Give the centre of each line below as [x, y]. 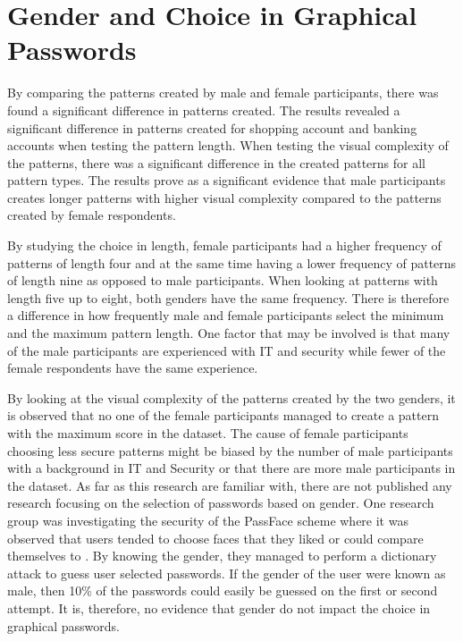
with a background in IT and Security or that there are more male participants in [231, 468]
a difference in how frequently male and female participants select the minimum [226, 315]
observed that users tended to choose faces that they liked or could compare [215, 538]
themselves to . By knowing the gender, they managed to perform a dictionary [222, 556]
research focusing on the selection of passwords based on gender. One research [221, 503]
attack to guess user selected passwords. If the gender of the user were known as [227, 573]
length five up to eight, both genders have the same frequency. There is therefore [228, 297]
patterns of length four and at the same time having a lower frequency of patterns [232, 262]
